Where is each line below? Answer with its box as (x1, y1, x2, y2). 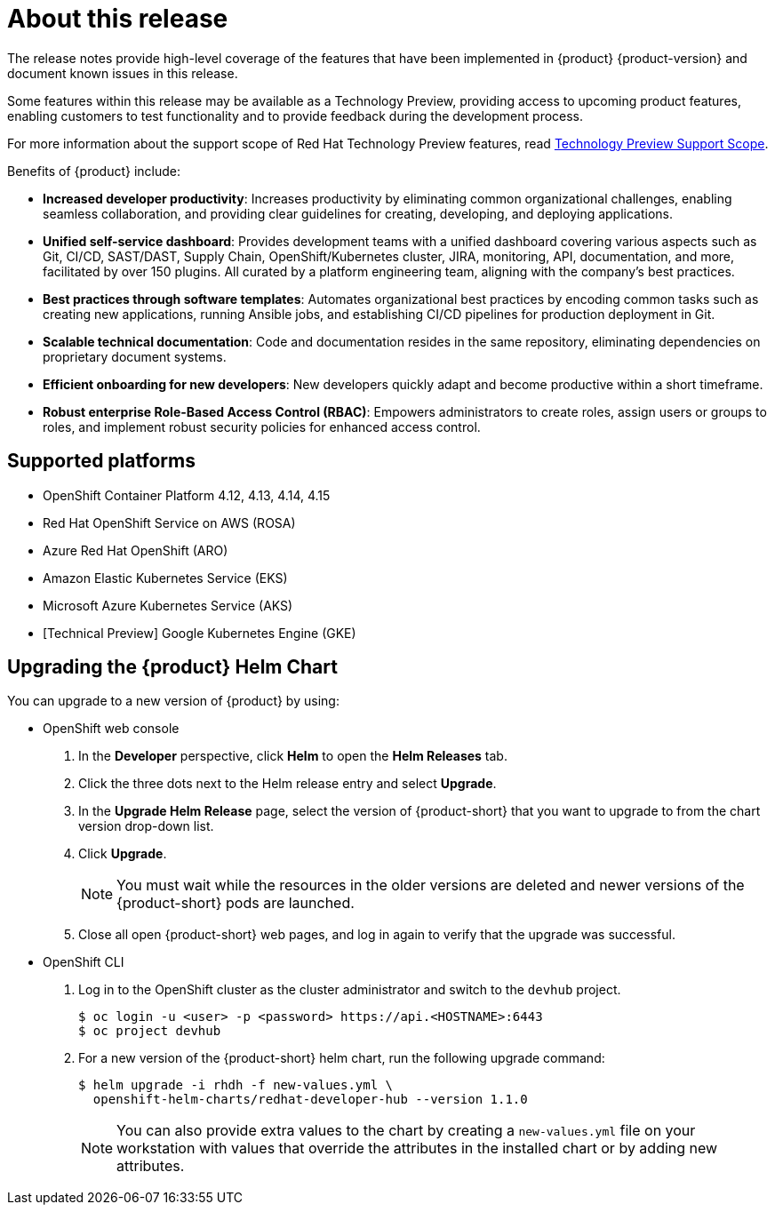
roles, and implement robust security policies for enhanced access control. (43, 419, 481, 435)
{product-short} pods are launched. (116, 894, 355, 913)
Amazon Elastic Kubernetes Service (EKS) (43, 570, 288, 586)
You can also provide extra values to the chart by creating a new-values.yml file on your (116, 1121, 696, 1140)
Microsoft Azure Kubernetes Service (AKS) (43, 597, 293, 613)
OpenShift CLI (43, 954, 124, 970)
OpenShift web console (43, 721, 180, 737)
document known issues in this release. (7, 65, 238, 81)
